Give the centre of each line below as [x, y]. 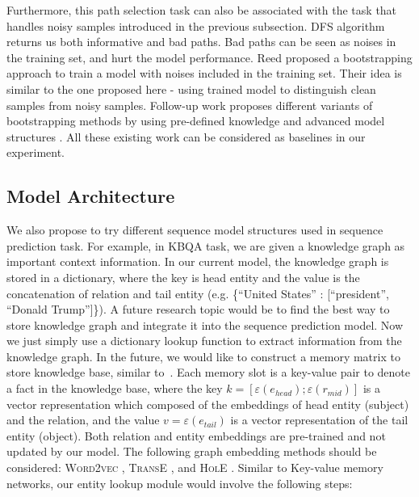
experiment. [36, 152]
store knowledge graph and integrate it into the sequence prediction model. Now [205, 324]
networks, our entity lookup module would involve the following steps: [180, 483]
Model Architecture [91, 196]
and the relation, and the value [83, 420]
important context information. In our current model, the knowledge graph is [198, 261]
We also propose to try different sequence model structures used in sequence [195, 230]
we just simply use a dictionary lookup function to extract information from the [204, 341]
